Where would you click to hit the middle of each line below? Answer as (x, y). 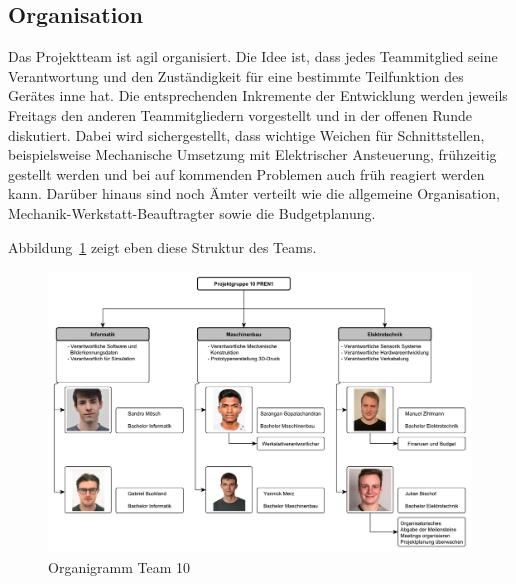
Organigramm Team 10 (119, 566)
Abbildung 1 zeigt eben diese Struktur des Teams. (162, 246)
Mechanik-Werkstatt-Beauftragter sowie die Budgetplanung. (192, 212)
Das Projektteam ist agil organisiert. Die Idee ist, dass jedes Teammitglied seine (253, 56)
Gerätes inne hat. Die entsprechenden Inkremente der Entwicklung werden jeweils (258, 95)
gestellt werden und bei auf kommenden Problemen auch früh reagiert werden (246, 173)
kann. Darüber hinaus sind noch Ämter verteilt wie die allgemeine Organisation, (254, 193)
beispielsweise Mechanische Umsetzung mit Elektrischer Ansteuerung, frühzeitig (252, 154)
